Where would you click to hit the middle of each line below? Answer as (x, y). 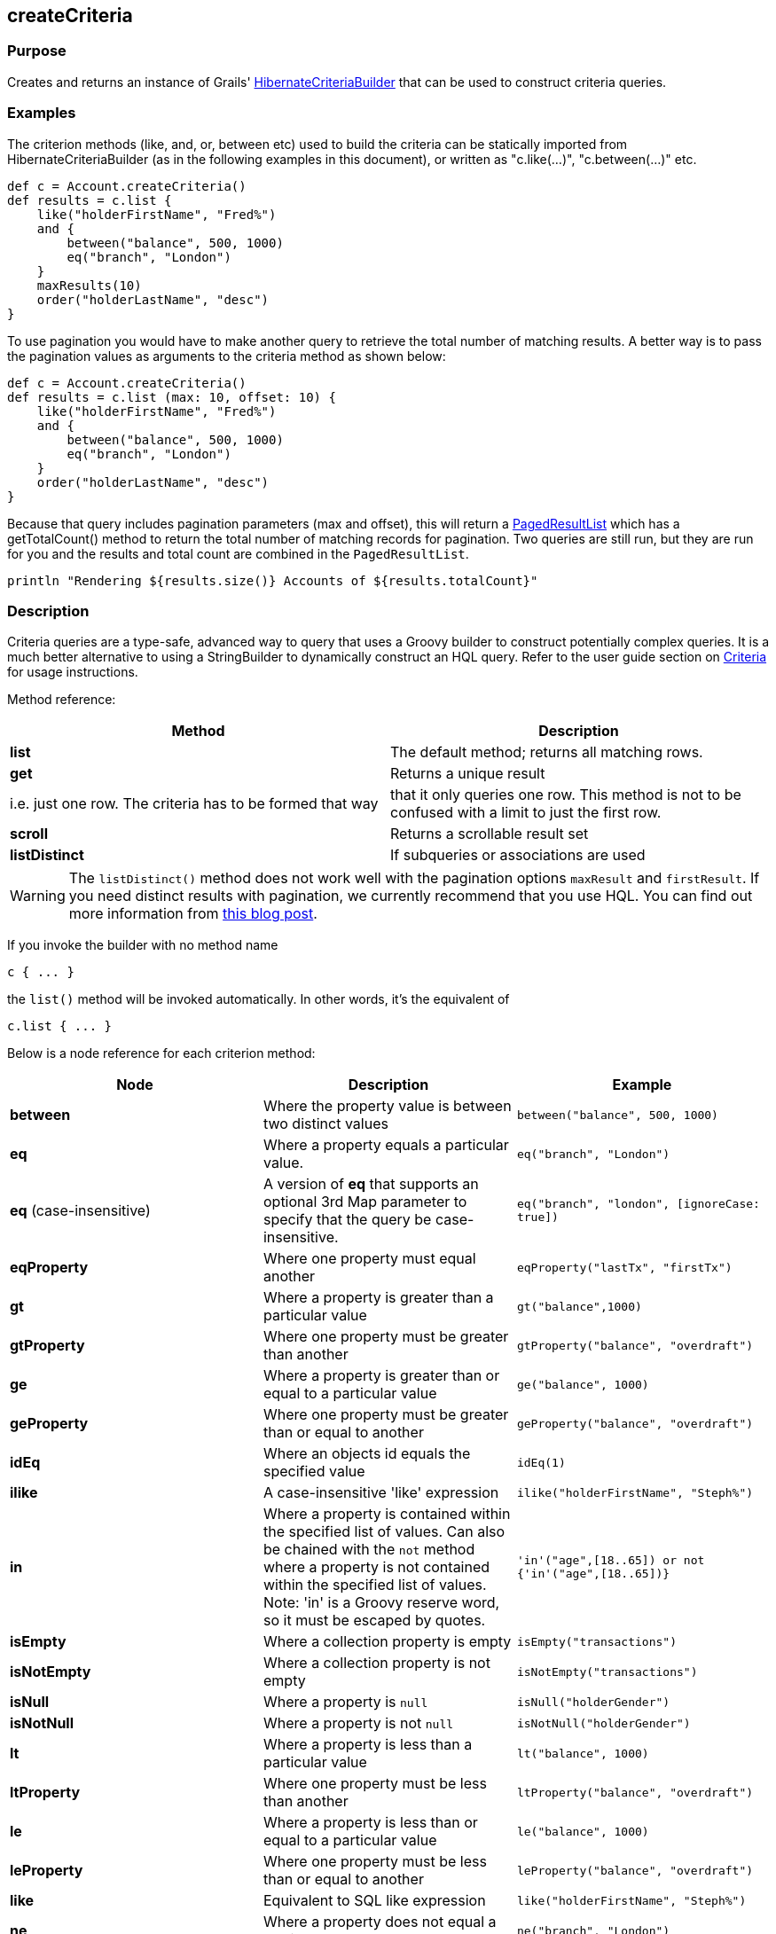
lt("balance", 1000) (583, 1753)
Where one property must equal (369, 1259)
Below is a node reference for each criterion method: (161, 1053)
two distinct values (325, 1124)
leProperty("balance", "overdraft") (635, 1870)
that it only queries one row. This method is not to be (566, 795)
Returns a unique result (468, 774)
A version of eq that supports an (371, 1184)
